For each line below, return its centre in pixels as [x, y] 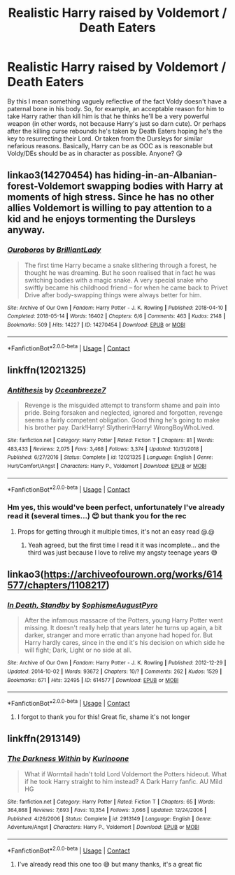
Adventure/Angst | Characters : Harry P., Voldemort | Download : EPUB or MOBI [103, 827]
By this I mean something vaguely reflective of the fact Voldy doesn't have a [117, 101]
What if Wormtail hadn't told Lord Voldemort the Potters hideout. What [126, 774]
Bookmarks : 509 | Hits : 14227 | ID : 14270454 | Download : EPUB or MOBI [96, 325]
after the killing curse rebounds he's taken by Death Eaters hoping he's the [115, 131]
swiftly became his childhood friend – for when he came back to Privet [126, 287]
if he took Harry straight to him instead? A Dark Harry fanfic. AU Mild [123, 781]
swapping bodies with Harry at [155, 186]
